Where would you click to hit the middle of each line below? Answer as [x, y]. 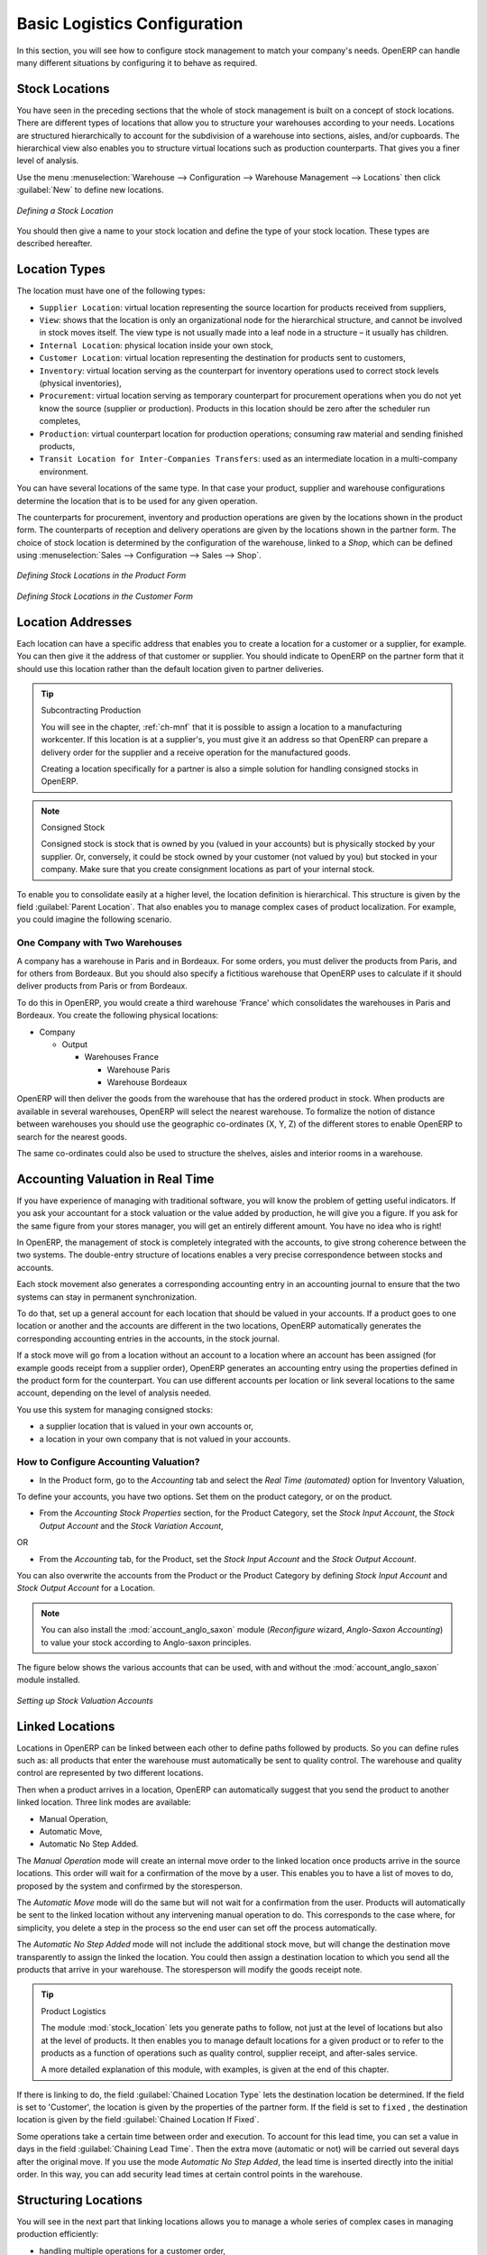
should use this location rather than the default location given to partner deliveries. [170, 668]
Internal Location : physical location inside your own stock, [156, 345]
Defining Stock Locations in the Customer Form [105, 596]
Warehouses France [122, 1057]
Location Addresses [74, 622]
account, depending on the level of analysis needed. [114, 1393]
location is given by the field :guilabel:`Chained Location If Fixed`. [138, 2120]
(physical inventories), [80, 383]
